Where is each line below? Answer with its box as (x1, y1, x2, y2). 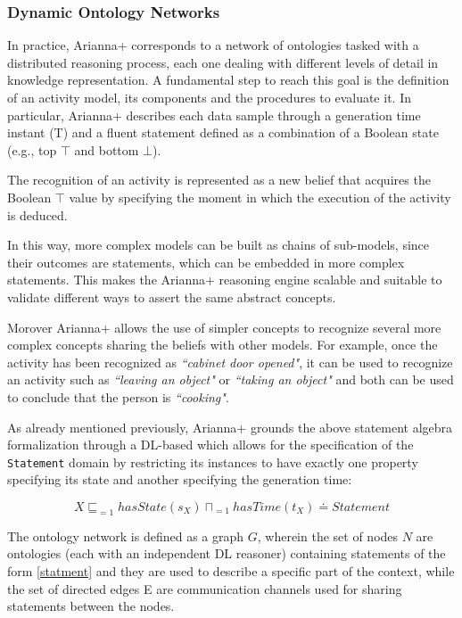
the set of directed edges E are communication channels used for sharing (7, 579, 402, 597)
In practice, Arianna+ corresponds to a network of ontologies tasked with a (7, 36, 419, 54)
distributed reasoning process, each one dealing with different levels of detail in (7, 53, 439, 71)
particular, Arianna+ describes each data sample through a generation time (7, 105, 421, 124)
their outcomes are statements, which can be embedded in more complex (7, 252, 405, 271)
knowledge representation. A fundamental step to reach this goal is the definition (7, 70, 450, 89)
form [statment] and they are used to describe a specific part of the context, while (7, 561, 455, 580)
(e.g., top (7, 140, 57, 159)
